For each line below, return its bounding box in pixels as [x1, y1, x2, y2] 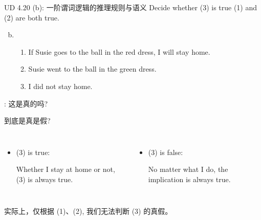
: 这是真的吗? [4, 98, 48, 108]
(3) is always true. [16, 173, 73, 184]
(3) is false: [148, 146, 183, 157]
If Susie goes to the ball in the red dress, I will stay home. [28, 46, 210, 57]
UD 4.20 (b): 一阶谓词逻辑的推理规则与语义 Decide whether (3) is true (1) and [4, 2, 257, 12]
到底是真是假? [4, 115, 51, 126]
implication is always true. [148, 173, 231, 184]
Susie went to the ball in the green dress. [28, 63, 157, 74]
